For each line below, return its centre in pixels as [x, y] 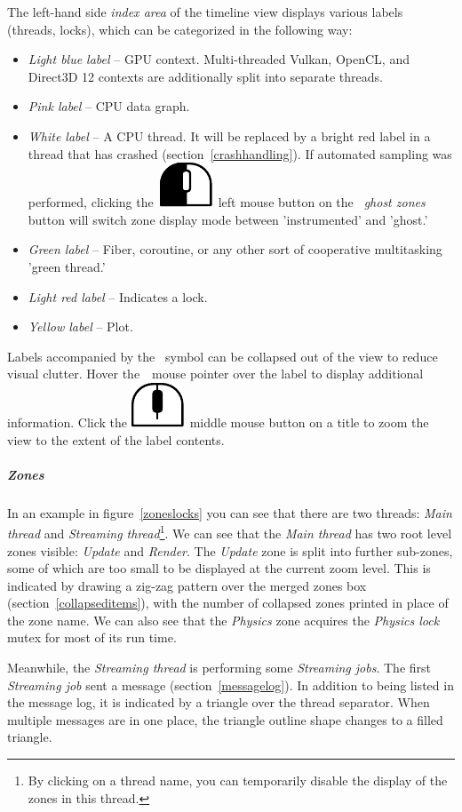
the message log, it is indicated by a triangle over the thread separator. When [219, 702]
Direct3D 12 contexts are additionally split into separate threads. [205, 76]
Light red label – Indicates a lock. [118, 296]
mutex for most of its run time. [92, 637]
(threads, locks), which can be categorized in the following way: [180, 29]
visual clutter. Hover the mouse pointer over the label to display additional [215, 374]
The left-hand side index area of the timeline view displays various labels [205, 12]
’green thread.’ [67, 266]
